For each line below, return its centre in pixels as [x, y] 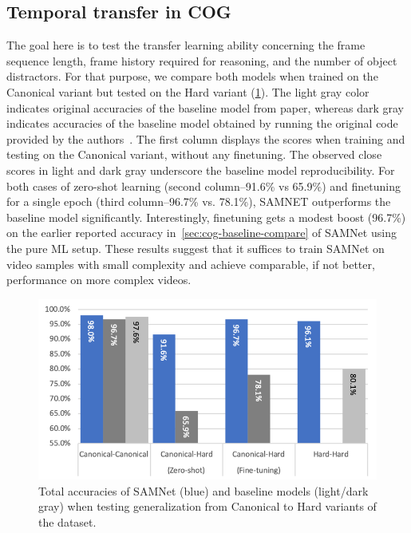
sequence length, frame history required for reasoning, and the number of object [202, 60]
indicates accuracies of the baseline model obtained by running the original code [202, 123]
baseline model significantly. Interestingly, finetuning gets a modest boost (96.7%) [206, 217]
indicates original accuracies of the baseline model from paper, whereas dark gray [205, 107]
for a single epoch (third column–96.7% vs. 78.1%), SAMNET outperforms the [199, 201]
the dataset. [67, 522]
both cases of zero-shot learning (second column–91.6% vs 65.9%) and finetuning [204, 186]
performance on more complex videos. [99, 280]
